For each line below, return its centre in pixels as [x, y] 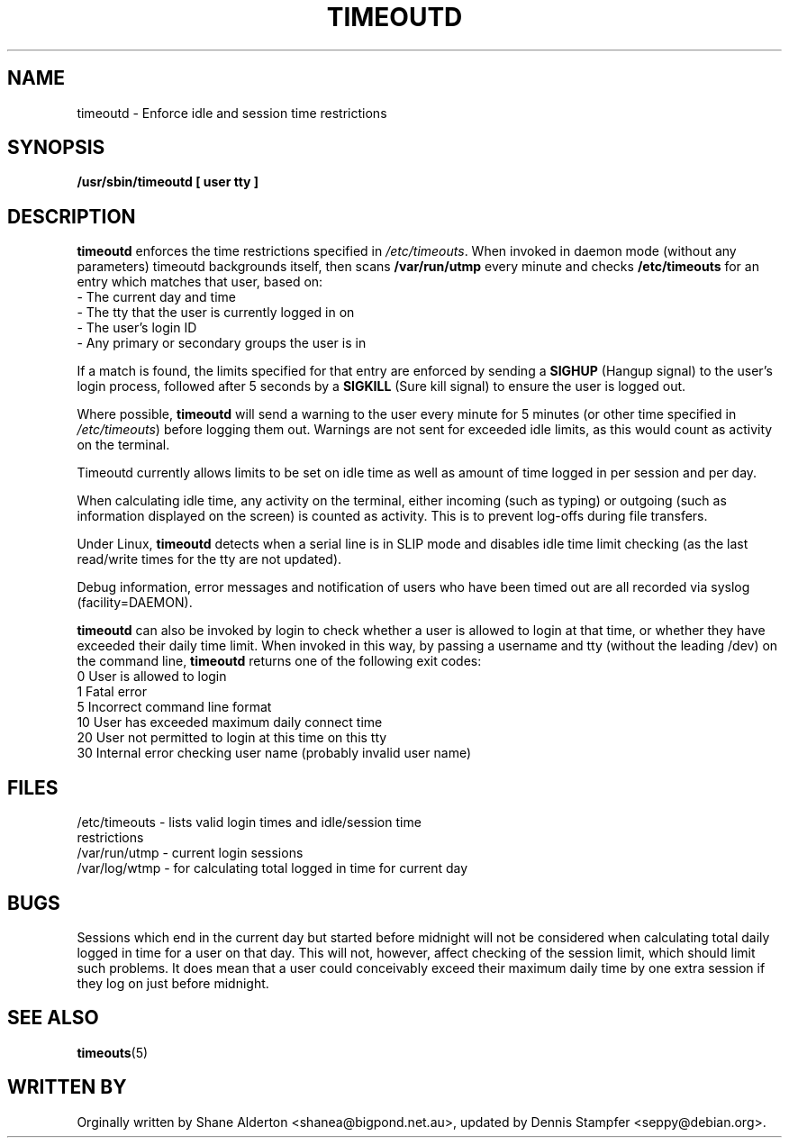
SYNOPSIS [56, 148]
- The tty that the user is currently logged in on [216, 313]
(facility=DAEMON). [135, 603]
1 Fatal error [112, 692]
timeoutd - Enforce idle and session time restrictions [232, 113]
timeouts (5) [113, 1052]
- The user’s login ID [137, 328]
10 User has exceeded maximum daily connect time [230, 722]
